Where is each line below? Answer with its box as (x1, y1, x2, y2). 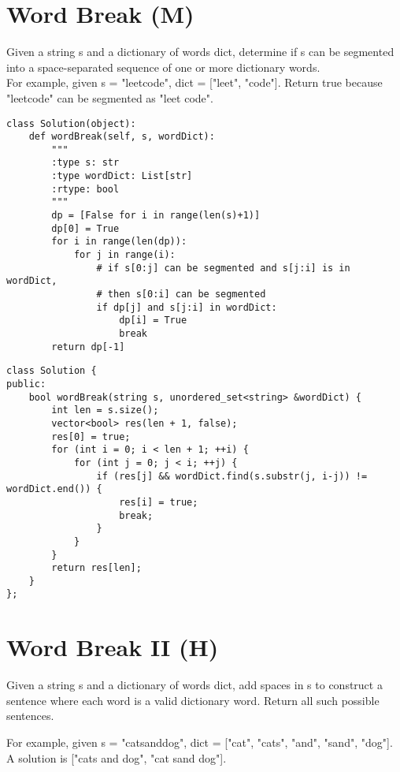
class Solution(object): (6, 117, 136, 129)
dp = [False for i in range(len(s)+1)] (51, 210, 261, 222)
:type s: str (51, 157, 120, 169)
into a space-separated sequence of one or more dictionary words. (6, 58, 320, 75)
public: (6, 378, 46, 390)
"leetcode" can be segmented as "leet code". (6, 89, 213, 106)
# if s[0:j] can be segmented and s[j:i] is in (96, 262, 350, 274)
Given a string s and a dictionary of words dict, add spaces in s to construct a (6, 677, 383, 693)
